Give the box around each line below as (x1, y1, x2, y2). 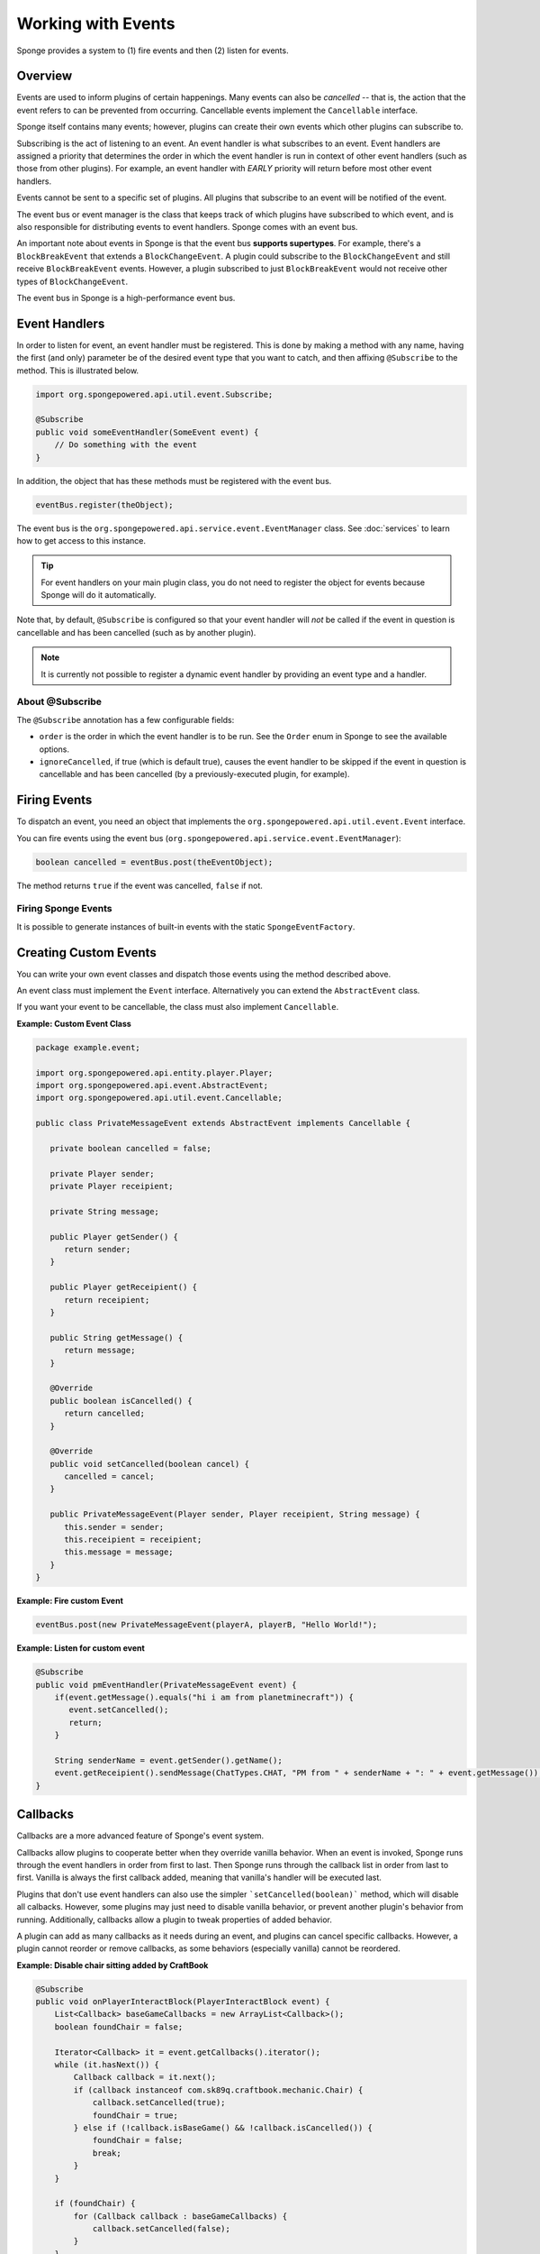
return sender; (64, 1244, 131, 1255)
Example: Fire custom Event (16, 1596, 123, 1607)
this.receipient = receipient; (64, 1535, 202, 1545)
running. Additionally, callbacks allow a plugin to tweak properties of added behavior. (16, 1914, 333, 1925)
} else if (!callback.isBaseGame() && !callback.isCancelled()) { (73, 2122, 373, 2132)
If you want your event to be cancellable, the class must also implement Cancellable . (16, 1002, 339, 1012)
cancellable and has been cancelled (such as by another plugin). (16, 627, 256, 637)
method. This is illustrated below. (16, 365, 139, 376)
